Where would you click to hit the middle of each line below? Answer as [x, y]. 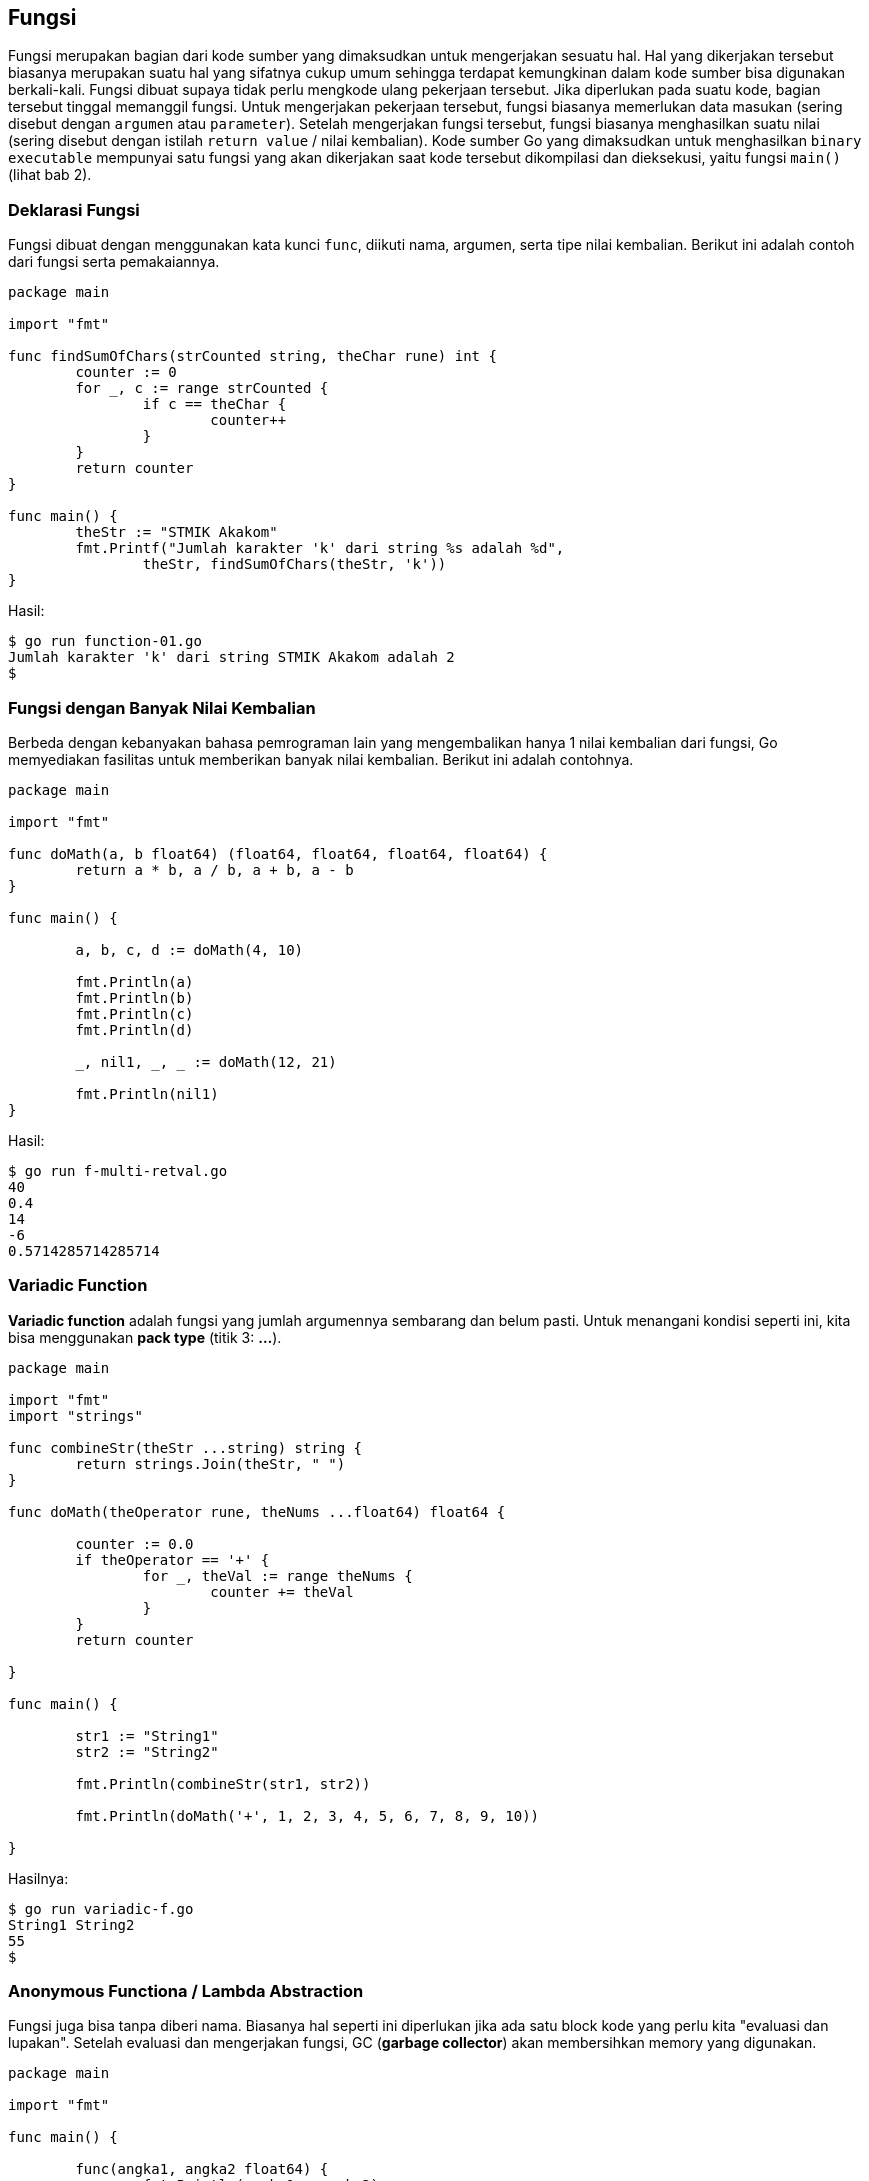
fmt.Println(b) [134, 997]
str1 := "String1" [147, 1735]
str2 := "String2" [147, 1751]
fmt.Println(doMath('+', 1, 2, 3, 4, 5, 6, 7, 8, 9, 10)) [307, 1815]
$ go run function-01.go [105, 641]
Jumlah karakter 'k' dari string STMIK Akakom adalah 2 [231, 657]
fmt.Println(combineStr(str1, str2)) [223, 1783]
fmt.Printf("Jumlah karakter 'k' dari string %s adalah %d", [320, 548]
